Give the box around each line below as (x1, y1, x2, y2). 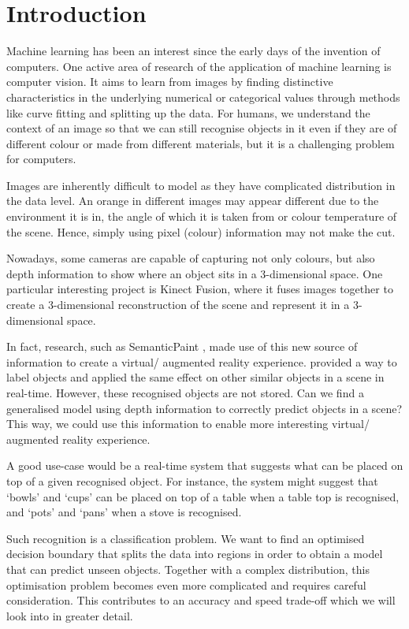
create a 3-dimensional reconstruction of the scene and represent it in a (6, 296, 350, 313)
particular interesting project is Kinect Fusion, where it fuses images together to (6, 281, 393, 297)
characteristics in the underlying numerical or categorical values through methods (6, 88, 400, 105)
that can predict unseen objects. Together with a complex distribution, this (6, 560, 370, 577)
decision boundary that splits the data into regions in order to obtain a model (6, 545, 383, 562)
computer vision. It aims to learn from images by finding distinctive (6, 73, 333, 90)
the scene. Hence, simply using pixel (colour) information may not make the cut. (6, 223, 396, 240)
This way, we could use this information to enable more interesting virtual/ (6, 415, 370, 432)
